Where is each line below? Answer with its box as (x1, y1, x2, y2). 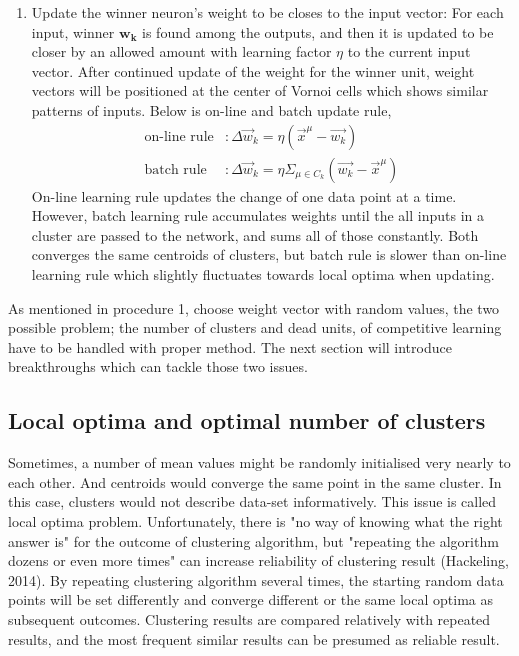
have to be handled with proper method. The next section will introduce (8, 336, 452, 357)
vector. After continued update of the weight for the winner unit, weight (31, 60, 475, 81)
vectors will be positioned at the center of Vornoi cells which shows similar (31, 80, 489, 101)
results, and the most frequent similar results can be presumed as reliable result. (8, 628, 500, 649)
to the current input (347, 41, 471, 62)
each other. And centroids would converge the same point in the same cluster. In (8, 471, 502, 492)
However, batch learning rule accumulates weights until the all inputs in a (31, 205, 485, 226)
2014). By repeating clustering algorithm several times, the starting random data (8, 569, 504, 590)
